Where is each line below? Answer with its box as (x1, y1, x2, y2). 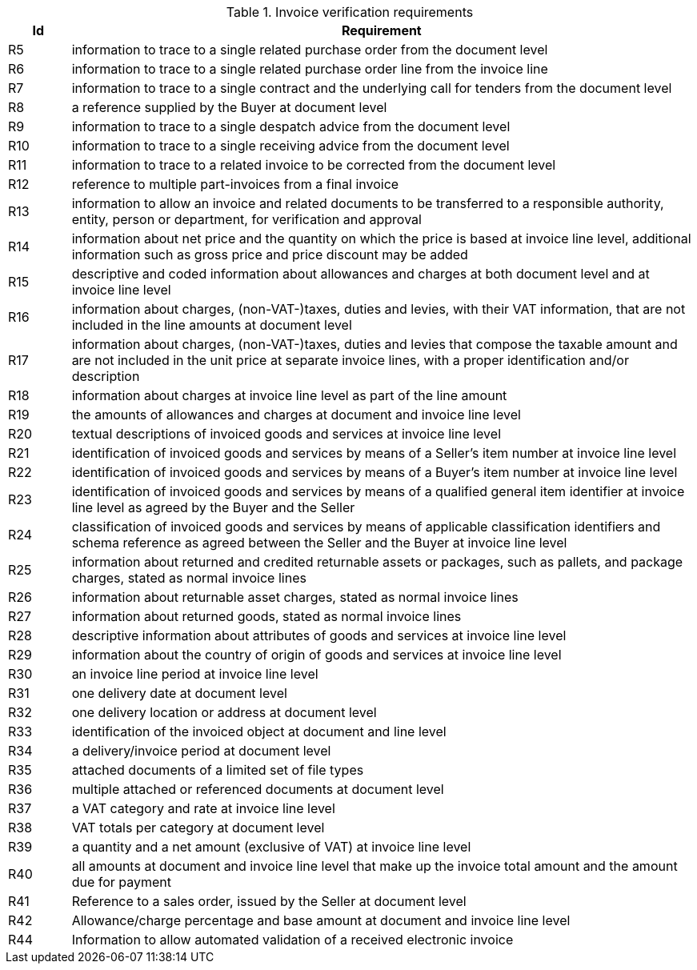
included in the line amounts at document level (71, 317, 352, 333)
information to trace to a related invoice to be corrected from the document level (71, 157, 556, 173)
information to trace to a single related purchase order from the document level (71, 42, 548, 58)
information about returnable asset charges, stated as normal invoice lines (71, 589, 519, 605)
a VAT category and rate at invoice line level (71, 800, 335, 816)
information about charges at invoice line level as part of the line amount (71, 387, 507, 403)
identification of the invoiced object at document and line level (71, 723, 447, 740)
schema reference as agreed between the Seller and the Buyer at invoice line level (71, 535, 567, 551)
